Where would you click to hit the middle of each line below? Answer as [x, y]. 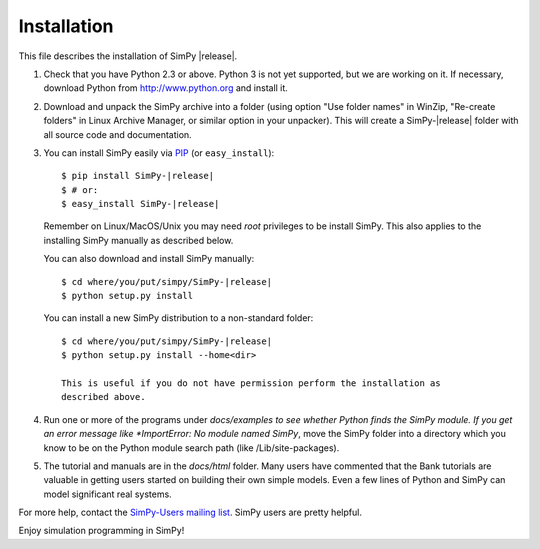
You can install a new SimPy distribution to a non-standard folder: [178, 318]
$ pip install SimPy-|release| [138, 176]
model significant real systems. [107, 494]
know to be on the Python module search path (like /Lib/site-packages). [191, 447]
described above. [103, 397]
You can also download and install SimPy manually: [149, 259]
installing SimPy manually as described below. [138, 240]
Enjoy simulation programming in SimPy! [101, 531]
